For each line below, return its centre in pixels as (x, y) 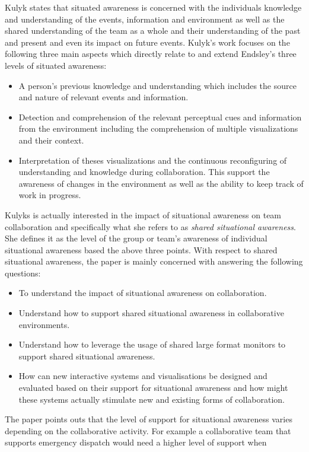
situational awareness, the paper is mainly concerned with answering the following (154, 261)
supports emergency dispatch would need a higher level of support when (136, 442)
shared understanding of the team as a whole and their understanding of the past (153, 31)
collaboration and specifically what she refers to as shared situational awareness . (150, 226)
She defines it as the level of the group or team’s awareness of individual (136, 238)
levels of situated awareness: (56, 65)
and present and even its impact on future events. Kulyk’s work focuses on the (147, 42)
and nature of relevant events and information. (103, 97)
